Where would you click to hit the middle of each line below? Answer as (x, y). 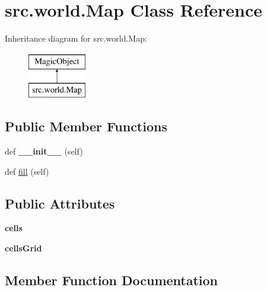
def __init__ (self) (44, 151)
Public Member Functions (86, 126)
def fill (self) (27, 171)
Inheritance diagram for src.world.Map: (76, 38)
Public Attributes (60, 203)
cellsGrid (23, 248)
